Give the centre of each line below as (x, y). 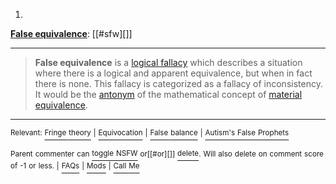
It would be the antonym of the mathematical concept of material (168, 94)
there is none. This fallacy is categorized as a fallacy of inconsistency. (178, 83)
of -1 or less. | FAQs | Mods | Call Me (75, 166)
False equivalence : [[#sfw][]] (71, 33)
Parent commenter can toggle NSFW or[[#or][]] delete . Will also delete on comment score (167, 154)
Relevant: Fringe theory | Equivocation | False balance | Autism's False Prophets (150, 133)
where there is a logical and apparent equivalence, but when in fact (173, 73)
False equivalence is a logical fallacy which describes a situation (168, 62)
